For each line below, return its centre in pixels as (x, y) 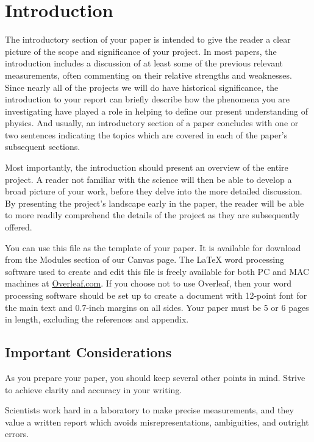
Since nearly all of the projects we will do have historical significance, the (142, 87)
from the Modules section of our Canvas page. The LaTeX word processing (145, 259)
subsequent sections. (43, 147)
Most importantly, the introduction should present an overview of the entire (147, 167)
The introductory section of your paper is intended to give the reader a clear (148, 39)
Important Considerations (88, 352)
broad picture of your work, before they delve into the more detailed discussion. (154, 191)
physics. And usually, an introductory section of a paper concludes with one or (152, 123)
